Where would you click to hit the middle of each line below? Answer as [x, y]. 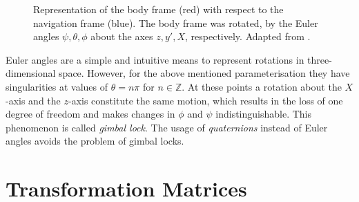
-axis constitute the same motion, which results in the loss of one [205, 100]
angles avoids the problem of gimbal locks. [95, 141]
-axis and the [33, 100]
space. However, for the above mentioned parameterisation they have [204, 73]
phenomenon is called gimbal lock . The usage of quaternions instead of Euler [167, 127]
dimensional [31, 73]
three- [320, 59]
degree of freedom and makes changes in [90, 114]
